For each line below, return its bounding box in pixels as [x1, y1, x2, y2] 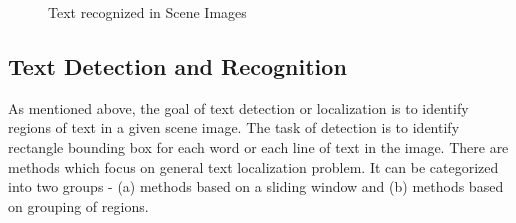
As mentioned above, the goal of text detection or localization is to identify [8, 97, 469, 118]
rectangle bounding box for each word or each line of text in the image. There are [8, 136, 509, 157]
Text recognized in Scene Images [48, 2, 247, 22]
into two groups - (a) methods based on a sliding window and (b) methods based [8, 176, 504, 197]
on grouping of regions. [8, 195, 149, 216]
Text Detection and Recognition [8, 50, 347, 81]
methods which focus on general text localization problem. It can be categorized [8, 156, 499, 177]
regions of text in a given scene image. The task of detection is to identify [8, 117, 460, 138]
